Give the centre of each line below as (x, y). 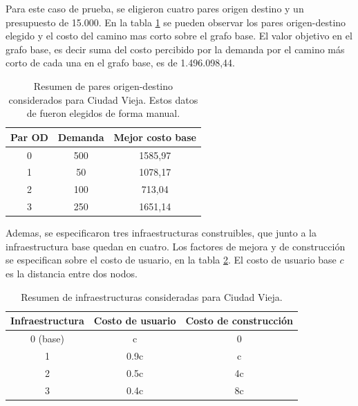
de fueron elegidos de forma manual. (103, 113)
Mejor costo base (155, 137)
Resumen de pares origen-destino (103, 85)
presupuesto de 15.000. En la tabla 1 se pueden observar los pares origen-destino (176, 22)
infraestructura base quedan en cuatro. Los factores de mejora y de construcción (176, 246)
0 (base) (47, 339)
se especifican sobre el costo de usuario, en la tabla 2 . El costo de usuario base (171, 260)
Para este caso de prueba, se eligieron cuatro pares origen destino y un (155, 8)
